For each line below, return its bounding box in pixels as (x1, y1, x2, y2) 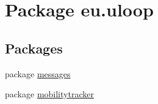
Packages (5, 38, 63, 57)
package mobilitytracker (5, 88, 94, 100)
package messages (5, 67, 71, 80)
